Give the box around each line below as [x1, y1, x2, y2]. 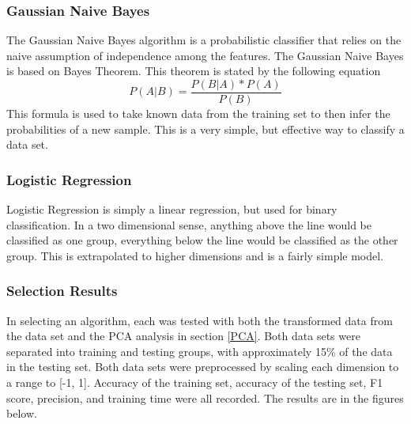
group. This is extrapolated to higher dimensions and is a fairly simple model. [6, 247, 384, 263]
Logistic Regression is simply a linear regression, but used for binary [6, 201, 337, 218]
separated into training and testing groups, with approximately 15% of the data [6, 343, 393, 359]
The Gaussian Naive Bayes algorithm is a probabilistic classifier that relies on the [6, 32, 402, 48]
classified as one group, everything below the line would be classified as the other [6, 232, 398, 248]
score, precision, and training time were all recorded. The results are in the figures [6, 389, 404, 406]
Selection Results [6, 281, 118, 301]
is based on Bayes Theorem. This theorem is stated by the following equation [6, 62, 381, 79]
